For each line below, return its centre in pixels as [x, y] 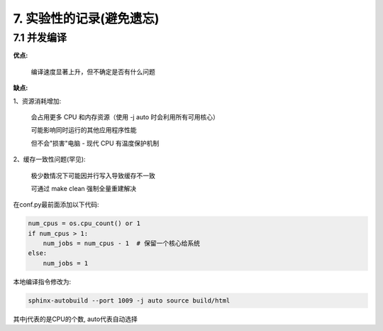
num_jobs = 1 [66, 263]
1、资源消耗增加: [37, 101]
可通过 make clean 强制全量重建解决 [84, 188]
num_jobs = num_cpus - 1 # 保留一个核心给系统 [121, 244]
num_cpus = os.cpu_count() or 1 [84, 223]
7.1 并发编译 [40, 38]
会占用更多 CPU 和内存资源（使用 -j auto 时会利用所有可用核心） [125, 116]
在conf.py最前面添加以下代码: [56, 205]
